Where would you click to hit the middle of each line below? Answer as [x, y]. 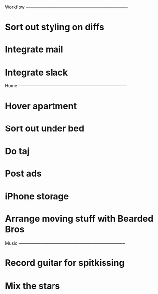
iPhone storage [37, 196]
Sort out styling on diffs [55, 27]
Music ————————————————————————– [65, 243]
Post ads [24, 174]
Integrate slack [37, 72]
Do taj [17, 151]
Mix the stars [33, 286]
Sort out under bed [45, 128]
